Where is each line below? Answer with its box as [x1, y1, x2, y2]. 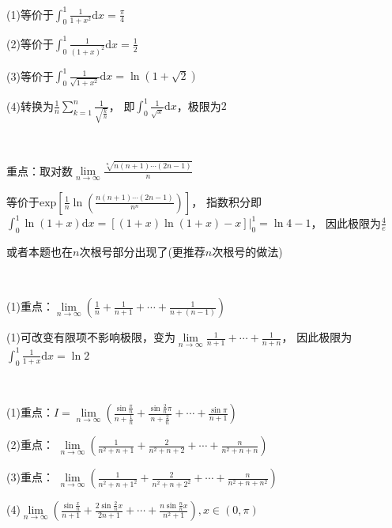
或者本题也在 [6, 243, 73, 259]
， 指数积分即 [191, 193, 262, 209]
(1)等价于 [6, 6, 54, 22]
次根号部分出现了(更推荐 [79, 243, 205, 259]
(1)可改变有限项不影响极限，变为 [6, 329, 175, 345]
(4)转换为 [6, 97, 54, 114]
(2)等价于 [6, 35, 54, 51]
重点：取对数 [6, 162, 73, 179]
